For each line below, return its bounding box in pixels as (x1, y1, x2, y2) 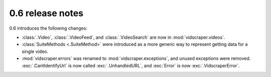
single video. (22, 48, 49, 54)
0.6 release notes (9, 8, 84, 19)
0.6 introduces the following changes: (9, 25, 88, 31)
